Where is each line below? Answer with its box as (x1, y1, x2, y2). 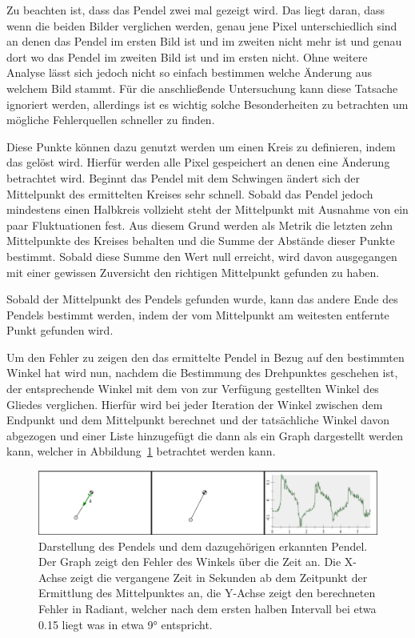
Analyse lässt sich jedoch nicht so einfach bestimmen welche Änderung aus (6, 64, 373, 81)
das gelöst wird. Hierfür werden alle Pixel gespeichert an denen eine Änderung (6, 154, 390, 171)
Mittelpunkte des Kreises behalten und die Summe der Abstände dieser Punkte (6, 232, 395, 249)
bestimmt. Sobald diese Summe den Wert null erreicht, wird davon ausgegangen (6, 247, 397, 264)
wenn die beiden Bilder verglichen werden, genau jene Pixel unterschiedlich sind (6, 17, 397, 34)
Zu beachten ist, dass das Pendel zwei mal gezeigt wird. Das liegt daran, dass (6, 2, 385, 18)
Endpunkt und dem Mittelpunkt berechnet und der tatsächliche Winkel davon (6, 411, 390, 428)
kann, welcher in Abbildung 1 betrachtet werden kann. (6, 443, 276, 459)
